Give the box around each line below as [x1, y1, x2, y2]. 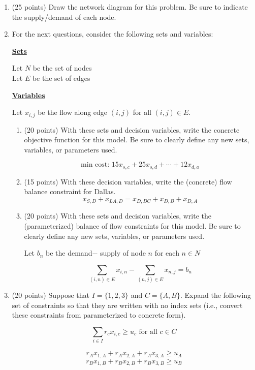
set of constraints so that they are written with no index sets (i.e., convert [12, 299, 243, 310]
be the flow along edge [38, 107, 108, 117]
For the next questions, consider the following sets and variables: [12, 28, 213, 39]
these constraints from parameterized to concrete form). [12, 310, 186, 320]
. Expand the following [180, 290, 251, 300]
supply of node [100, 248, 146, 258]
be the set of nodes [33, 63, 92, 73]
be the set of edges [32, 72, 90, 83]
